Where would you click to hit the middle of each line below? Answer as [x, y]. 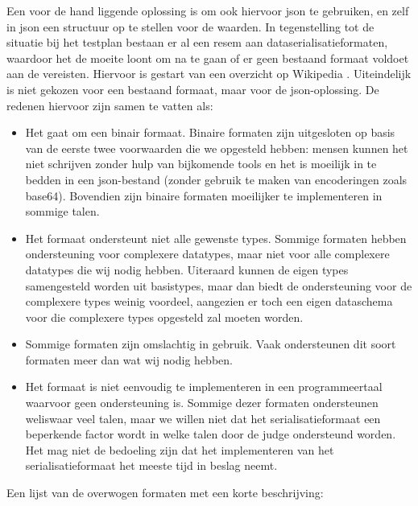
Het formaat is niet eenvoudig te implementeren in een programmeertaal [204, 387]
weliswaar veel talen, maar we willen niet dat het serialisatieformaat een [203, 418]
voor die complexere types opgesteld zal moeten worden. [164, 317]
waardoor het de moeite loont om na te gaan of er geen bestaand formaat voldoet [208, 58]
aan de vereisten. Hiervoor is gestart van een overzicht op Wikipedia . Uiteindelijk [209, 74]
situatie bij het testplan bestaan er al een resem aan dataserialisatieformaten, [197, 42]
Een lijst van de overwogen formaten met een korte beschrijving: [165, 493]
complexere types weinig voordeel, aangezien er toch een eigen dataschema [209, 301]
